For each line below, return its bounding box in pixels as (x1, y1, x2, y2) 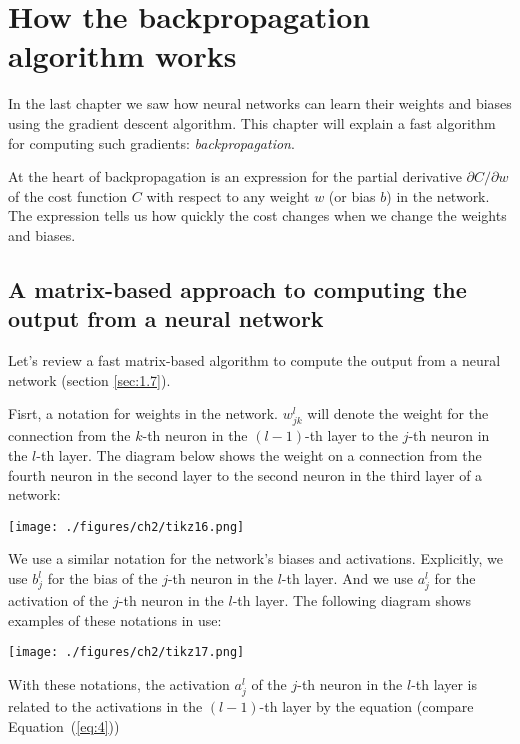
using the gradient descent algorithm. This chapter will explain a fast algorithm (8, 112, 496, 133)
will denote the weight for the (307, 403, 489, 424)
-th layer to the (305, 425, 398, 446)
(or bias (328, 185, 376, 206)
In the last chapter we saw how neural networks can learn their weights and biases (8, 93, 512, 114)
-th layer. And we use (281, 568, 413, 589)
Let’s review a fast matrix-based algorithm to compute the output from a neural (8, 350, 501, 371)
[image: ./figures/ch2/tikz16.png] (8, 519, 245, 534)
